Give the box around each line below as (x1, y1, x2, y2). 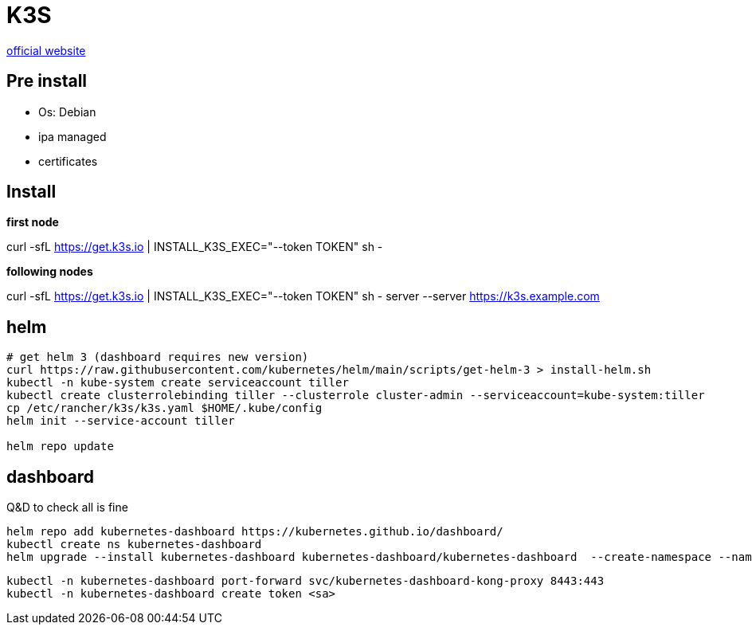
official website (6, 43, 86, 57)
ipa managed (38, 129, 107, 143)
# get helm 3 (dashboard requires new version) (6, 351, 309, 364)
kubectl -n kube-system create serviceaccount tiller (6, 376, 349, 390)
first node (6, 215, 59, 229)
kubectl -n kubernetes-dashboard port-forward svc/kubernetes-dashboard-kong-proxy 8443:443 (6, 574, 605, 588)
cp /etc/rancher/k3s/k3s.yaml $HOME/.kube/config (6, 402, 323, 415)
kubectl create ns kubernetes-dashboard (6, 538, 262, 551)
